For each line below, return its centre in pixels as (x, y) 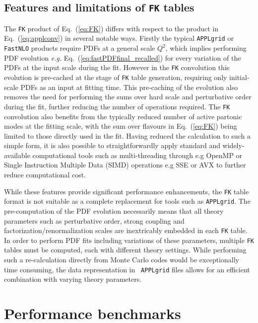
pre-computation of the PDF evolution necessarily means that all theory (114, 210)
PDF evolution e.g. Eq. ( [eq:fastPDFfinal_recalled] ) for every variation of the (123, 57)
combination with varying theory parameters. (73, 279)
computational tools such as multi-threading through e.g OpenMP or (137, 155)
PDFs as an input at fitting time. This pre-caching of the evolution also (129, 87)
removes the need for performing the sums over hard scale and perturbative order (128, 97)
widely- (233, 145)
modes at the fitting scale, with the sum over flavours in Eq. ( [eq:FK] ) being (121, 126)
